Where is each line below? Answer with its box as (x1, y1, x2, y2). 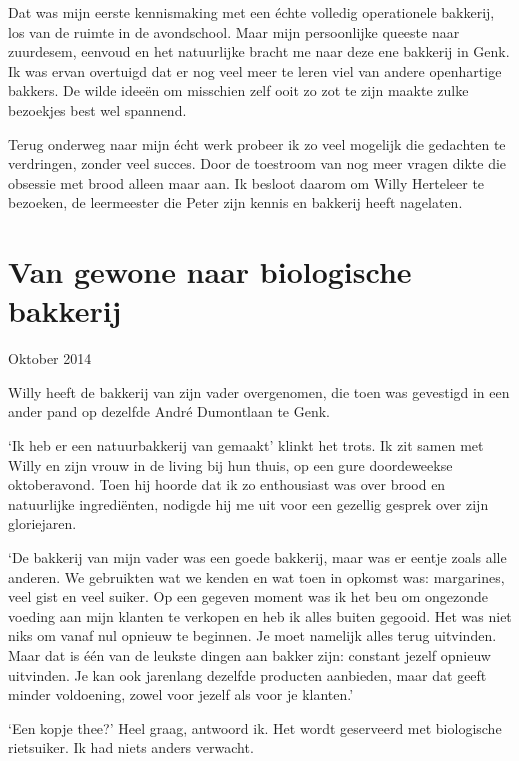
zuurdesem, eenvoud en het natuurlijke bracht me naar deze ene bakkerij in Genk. (8, 41, 510, 62)
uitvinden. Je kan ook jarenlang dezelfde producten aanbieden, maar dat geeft (8, 664, 487, 685)
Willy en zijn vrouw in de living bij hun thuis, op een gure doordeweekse (8, 454, 453, 475)
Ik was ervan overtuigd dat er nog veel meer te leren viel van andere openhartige (8, 60, 502, 81)
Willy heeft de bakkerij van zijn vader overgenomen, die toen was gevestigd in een (8, 381, 510, 402)
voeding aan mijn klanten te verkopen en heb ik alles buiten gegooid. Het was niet (8, 605, 512, 626)
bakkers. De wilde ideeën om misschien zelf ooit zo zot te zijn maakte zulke (8, 80, 469, 101)
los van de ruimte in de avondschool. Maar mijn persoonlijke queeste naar (8, 21, 460, 42)
